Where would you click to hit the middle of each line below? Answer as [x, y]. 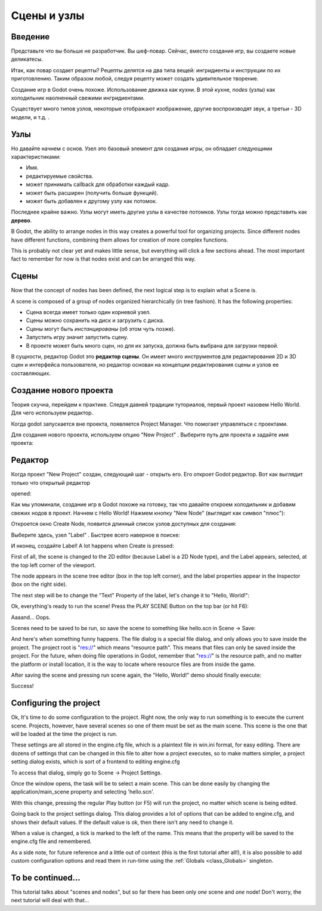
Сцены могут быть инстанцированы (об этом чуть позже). [100, 329]
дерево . [21, 220]
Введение [30, 37]
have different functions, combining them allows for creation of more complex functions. [120, 240]
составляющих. [31, 373]
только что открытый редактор [51, 482]
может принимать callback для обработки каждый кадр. [98, 184]
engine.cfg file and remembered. [51, 841]
